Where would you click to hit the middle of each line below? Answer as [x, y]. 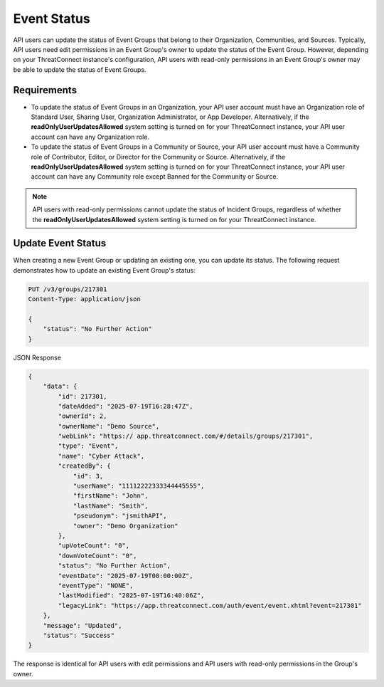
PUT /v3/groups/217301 [68, 289]
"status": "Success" [79, 635]
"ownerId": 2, [82, 416]
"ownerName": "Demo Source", [109, 426]
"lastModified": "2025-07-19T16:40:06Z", [131, 596]
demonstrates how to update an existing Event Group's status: [104, 270]
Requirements [45, 90]
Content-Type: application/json [85, 299]
